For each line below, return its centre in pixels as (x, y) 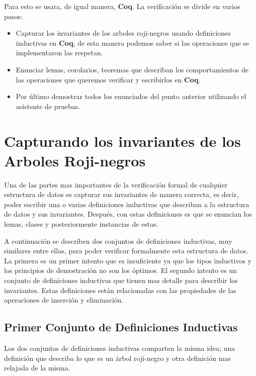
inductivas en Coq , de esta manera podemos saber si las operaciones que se (133, 42)
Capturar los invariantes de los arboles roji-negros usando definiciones (123, 33)
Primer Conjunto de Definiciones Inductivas (121, 327)
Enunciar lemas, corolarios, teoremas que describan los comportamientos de (132, 69)
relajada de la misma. (37, 368)
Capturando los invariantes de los (122, 140)
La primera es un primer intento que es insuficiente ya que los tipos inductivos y (128, 260)
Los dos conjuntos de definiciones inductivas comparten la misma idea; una (120, 348)
